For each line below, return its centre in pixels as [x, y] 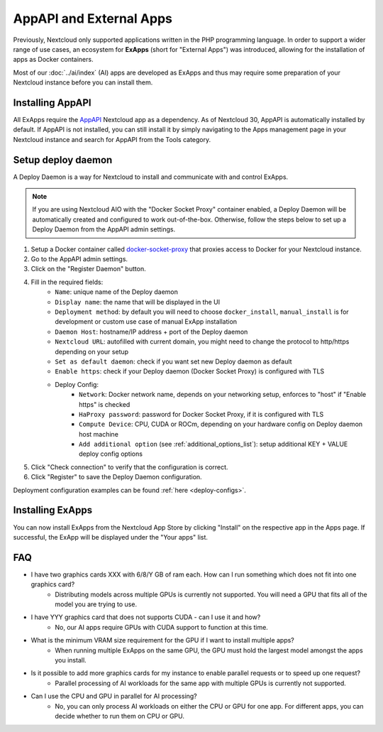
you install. [71, 660]
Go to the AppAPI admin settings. [79, 259]
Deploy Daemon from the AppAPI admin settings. [104, 229]
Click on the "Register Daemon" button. [88, 269]
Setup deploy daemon [63, 160]
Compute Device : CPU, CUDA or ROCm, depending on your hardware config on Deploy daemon [221, 424]
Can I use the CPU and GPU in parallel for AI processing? [114, 697]
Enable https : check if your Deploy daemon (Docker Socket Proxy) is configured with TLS [190, 371]
